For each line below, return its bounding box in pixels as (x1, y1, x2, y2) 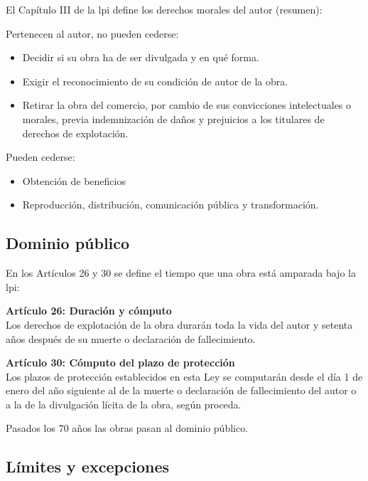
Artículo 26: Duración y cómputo (6, 303, 172, 318)
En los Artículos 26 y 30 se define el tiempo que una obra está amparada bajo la (6, 265, 356, 280)
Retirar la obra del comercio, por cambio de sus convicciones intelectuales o (22, 97, 352, 112)
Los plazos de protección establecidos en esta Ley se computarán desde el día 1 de (6, 369, 363, 384)
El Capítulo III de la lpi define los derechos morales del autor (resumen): (6, 2, 323, 16)
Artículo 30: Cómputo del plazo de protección (6, 355, 235, 370)
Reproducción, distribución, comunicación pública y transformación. (22, 197, 319, 212)
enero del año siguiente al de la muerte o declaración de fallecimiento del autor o (6, 383, 357, 398)
